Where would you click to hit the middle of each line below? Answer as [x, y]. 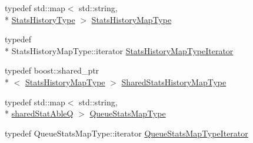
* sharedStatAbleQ [39, 113]
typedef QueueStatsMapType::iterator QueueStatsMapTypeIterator [126, 133]
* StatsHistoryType [40, 19]
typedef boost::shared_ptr [52, 70]
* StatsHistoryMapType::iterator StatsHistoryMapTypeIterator [119, 50]
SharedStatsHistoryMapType [174, 82]
